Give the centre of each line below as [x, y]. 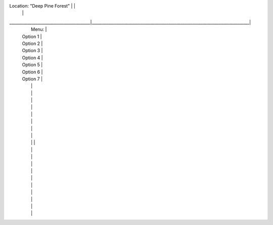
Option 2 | [32, 43]
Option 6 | [32, 72]
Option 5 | [32, 65]
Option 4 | [32, 58]
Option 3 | [32, 51]
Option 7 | [32, 79]
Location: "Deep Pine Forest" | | [42, 6]
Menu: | [39, 29]
